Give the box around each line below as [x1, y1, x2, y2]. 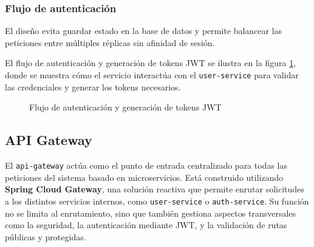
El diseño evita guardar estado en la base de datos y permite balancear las [5, 24, 282, 37]
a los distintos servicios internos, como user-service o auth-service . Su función [5, 194, 309, 207]
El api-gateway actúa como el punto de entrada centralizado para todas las [5, 159, 287, 172]
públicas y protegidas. [5, 230, 86, 243]
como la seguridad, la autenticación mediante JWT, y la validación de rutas [5, 218, 287, 231]
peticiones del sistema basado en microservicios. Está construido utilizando [5, 171, 284, 183]
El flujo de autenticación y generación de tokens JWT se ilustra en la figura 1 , [5, 56, 296, 69]
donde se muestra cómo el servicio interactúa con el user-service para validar [5, 69, 299, 81]
